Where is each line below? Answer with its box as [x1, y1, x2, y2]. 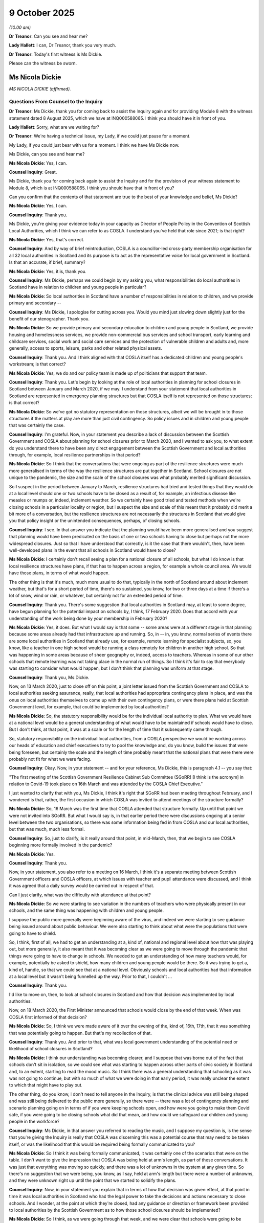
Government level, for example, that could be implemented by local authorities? [9, 704, 169, 710]
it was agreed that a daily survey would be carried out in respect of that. [9, 883, 154, 889]
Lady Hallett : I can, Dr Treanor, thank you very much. [9, 42, 116, 48]
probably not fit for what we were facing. [9, 756, 91, 762]
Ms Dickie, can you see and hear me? [9, 151, 85, 157]
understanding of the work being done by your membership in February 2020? [9, 615, 168, 621]
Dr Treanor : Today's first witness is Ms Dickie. [9, 51, 103, 57]
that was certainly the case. [9, 422, 65, 428]
